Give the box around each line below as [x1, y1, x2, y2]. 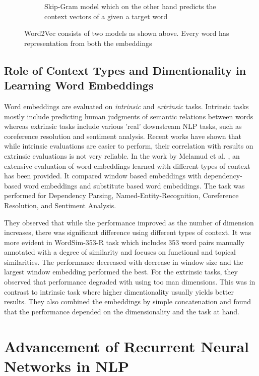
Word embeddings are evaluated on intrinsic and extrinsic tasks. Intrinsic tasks [4, 101, 249, 111]
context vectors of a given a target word [44, 11, 168, 21]
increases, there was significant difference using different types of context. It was [4, 227, 251, 238]
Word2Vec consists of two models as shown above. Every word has [24, 28, 229, 38]
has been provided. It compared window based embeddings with [4, 170, 202, 181]
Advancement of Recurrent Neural [4, 336, 249, 356]
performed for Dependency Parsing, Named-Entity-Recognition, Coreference [4, 190, 239, 201]
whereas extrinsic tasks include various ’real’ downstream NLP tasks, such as [4, 121, 242, 131]
